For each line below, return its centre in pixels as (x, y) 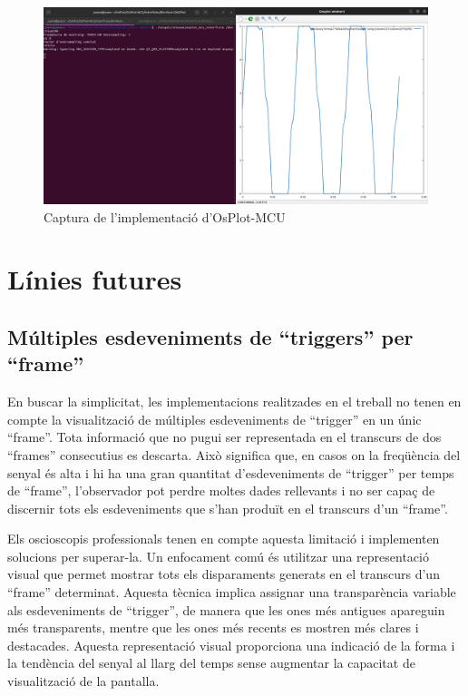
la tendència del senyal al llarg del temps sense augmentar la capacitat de (211, 663)
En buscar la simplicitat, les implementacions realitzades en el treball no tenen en (234, 402)
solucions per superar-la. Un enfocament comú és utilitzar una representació (218, 556)
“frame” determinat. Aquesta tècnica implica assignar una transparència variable (232, 592)
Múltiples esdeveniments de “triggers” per (210, 336)
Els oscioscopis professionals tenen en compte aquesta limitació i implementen (224, 539)
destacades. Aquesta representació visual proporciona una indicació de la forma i (231, 645)
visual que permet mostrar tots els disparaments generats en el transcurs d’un (224, 574)
